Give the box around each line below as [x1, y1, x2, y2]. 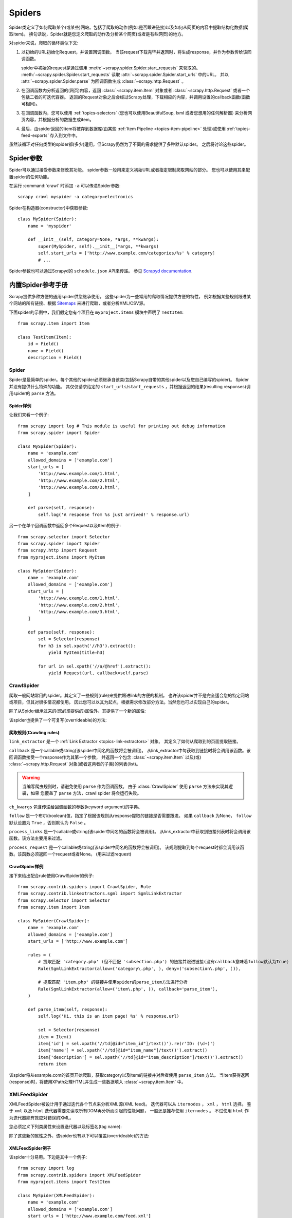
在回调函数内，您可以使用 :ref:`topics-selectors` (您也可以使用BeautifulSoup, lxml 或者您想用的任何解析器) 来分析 [21, 110, 248, 115]
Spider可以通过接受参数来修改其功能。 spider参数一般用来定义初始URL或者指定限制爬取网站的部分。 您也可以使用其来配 [9, 167, 250, 173]
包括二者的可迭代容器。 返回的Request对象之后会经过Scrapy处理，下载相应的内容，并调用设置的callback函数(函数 [21, 94, 251, 100]
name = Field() [27, 348, 64, 353]
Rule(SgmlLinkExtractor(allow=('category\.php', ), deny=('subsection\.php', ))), [38, 966, 241, 971]
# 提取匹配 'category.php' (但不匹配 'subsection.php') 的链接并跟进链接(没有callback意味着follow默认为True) [38, 959, 290, 965]
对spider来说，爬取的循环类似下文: [9, 40, 79, 46]
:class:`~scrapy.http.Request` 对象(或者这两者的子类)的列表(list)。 [9, 761, 141, 767]
